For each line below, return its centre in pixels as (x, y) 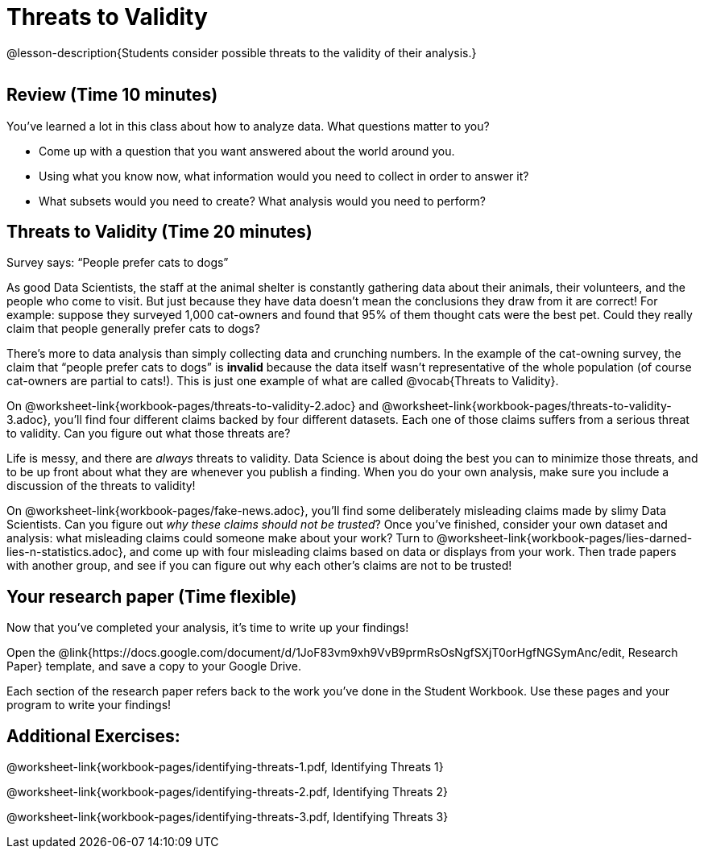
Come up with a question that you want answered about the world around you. (247, 151)
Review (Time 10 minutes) (112, 95)
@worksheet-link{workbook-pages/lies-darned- (565, 538)
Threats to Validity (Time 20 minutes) (159, 232)
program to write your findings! (89, 705)
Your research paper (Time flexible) (152, 596)
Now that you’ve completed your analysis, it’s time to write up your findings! (208, 628)
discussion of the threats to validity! (101, 486)
